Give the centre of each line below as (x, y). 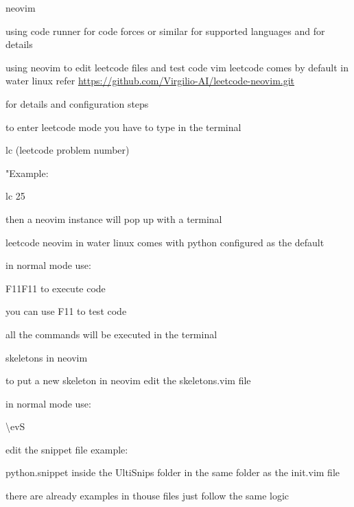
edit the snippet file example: (67, 449)
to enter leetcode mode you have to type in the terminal (123, 127)
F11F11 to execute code (56, 288)
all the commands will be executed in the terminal (111, 334)
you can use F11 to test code (66, 311)
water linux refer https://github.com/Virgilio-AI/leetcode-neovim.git (150, 81)
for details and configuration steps (77, 103)
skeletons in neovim (47, 357)
